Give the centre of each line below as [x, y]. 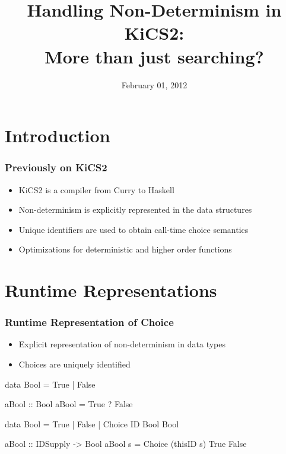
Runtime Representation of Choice [89, 322]
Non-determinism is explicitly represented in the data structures [135, 210]
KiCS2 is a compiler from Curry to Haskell [96, 189]
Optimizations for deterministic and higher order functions [125, 249]
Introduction [58, 135]
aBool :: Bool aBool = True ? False [69, 404]
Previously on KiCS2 [56, 167]
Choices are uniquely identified [74, 364]
